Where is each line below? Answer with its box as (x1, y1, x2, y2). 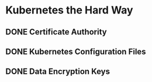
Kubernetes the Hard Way (5, 4, 133, 17)
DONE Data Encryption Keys (5, 67, 110, 77)
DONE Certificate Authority (5, 27, 107, 37)
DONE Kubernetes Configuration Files (5, 46, 147, 56)
